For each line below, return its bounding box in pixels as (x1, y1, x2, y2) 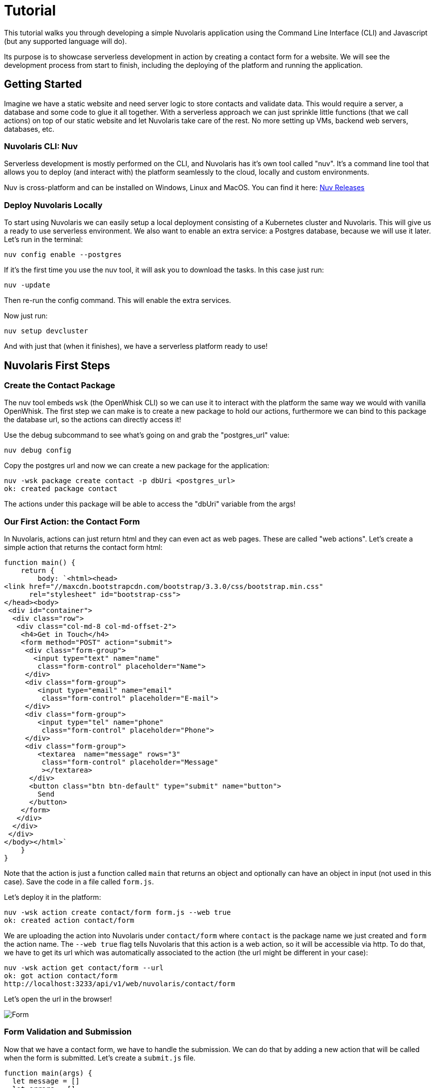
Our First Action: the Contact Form (4, 516, 140, 527)
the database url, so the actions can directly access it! (4, 415, 181, 424)
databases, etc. (4, 124, 55, 133)
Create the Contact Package (4, 380, 116, 390)
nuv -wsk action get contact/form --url (4, 964, 164, 972)
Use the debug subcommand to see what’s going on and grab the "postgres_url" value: (4, 431, 290, 440)
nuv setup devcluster (4, 327, 88, 335)
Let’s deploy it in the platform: (4, 893, 101, 902)
